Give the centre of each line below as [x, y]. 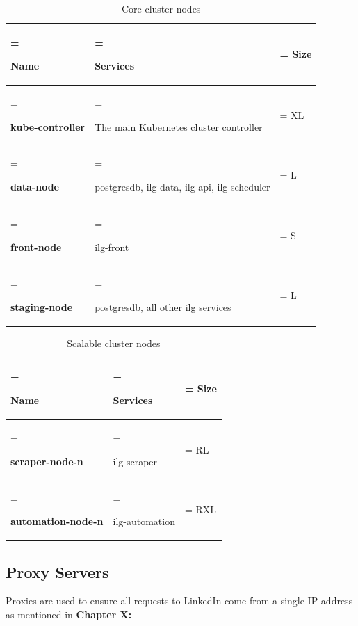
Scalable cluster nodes [114, 343]
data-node [35, 187]
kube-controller [48, 126]
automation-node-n [57, 521]
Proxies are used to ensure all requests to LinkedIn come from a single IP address [179, 601]
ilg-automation [144, 521]
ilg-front [112, 247]
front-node [36, 247]
